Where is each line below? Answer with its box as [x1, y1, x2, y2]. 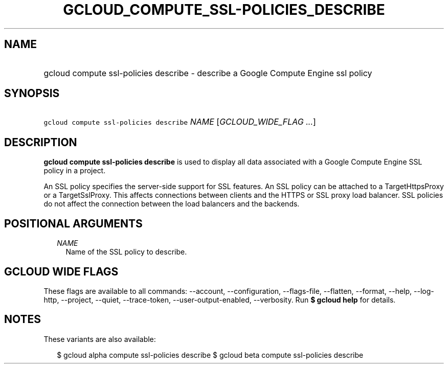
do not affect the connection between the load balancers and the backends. [43, 199, 300, 209]
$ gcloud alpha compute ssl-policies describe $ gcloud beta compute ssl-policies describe [57, 350, 364, 359]
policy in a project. [43, 166, 106, 175]
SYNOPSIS [4, 87, 60, 100]
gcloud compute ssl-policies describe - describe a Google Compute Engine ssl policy [43, 67, 372, 78]
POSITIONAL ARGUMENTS [4, 217, 143, 230]
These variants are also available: [43, 334, 156, 343]
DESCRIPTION [4, 135, 77, 149]
